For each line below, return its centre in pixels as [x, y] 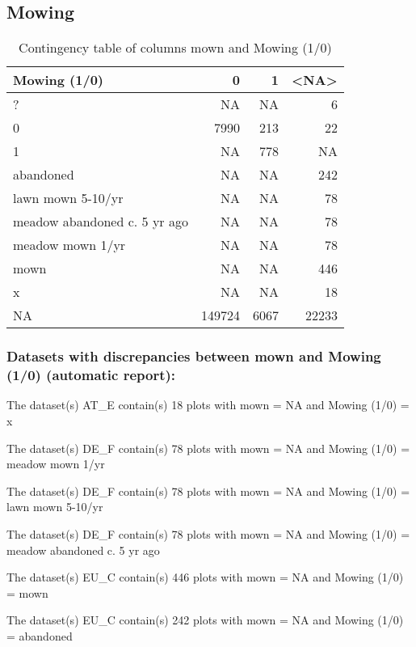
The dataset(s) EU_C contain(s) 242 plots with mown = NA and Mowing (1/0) [205, 620]
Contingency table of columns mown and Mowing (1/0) [175, 48]
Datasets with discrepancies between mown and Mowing [194, 356]
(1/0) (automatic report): [91, 375]
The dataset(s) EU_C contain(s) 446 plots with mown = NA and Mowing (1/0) [205, 577]
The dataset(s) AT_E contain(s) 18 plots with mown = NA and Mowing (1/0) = [208, 405]
